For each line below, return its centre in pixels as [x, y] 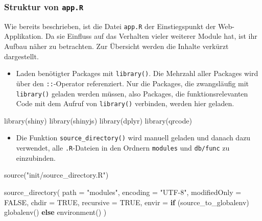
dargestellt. [21, 56]
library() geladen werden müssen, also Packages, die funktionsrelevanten [132, 93]
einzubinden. [36, 157]
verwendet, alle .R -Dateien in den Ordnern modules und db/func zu [123, 148]
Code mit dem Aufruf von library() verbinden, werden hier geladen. [125, 103]
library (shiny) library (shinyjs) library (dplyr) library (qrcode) [98, 120]
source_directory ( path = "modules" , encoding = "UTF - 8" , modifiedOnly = [123, 192]
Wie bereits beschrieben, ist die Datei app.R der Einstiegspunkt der [110, 26]
